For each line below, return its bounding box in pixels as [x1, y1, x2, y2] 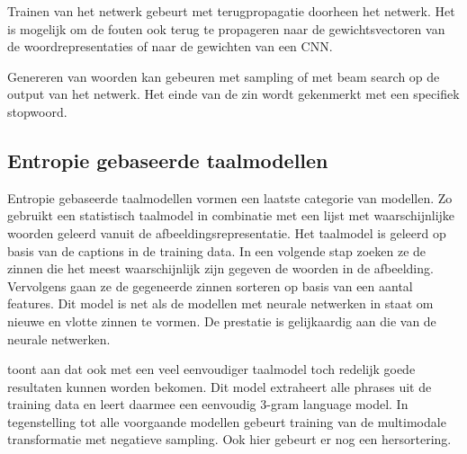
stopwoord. [7, 102, 67, 120]
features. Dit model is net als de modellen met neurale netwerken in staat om [7, 294, 434, 313]
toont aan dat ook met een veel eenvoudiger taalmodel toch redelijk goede [7, 360, 416, 378]
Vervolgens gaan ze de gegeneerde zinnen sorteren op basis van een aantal [7, 276, 413, 295]
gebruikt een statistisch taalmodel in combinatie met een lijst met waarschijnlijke [7, 206, 455, 225]
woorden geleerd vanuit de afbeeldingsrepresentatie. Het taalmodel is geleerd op [7, 223, 446, 242]
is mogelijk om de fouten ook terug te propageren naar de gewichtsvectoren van [7, 19, 445, 38]
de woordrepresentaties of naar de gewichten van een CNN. [7, 37, 333, 56]
